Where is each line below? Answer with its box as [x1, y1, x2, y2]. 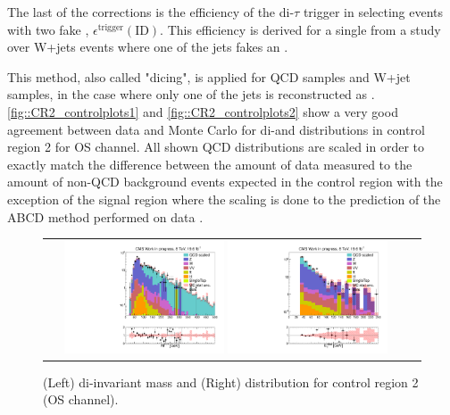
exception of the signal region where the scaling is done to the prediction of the [7, 189, 441, 208]
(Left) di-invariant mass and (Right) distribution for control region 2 [43, 372, 419, 391]
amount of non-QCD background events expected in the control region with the [7, 172, 443, 191]
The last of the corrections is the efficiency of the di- [7, 3, 295, 21]
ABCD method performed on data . [7, 207, 204, 226]
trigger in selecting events [303, 3, 444, 21]
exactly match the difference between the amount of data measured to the [7, 154, 412, 173]
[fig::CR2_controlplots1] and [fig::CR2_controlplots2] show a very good [7, 102, 398, 120]
